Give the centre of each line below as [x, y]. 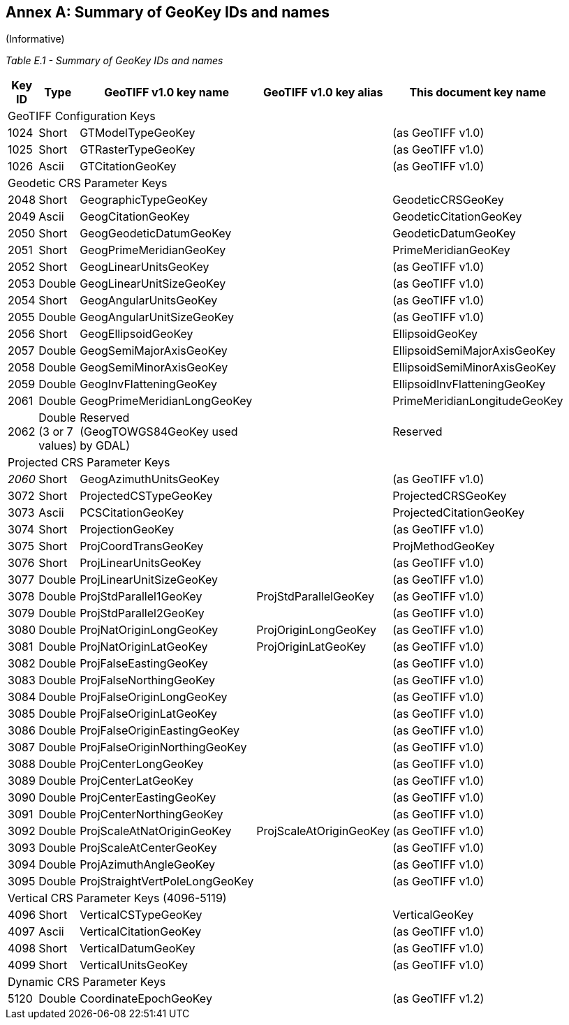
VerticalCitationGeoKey [141, 932]
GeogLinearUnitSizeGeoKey [153, 284]
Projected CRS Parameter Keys [89, 463]
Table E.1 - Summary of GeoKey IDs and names [114, 61]
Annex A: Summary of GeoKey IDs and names [168, 12]
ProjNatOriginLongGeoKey [149, 630]
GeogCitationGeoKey [135, 217]
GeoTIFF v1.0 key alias [323, 93]
